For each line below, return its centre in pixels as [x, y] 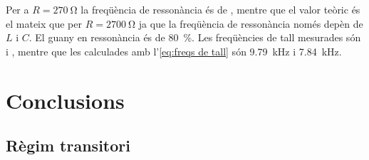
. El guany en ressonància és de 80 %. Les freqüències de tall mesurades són [195, 37]
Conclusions [65, 100]
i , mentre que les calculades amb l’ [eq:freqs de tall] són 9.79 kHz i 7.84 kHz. [174, 51]
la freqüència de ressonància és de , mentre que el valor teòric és [220, 9]
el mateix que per [44, 23]
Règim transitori [68, 145]
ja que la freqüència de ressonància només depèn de [251, 23]
